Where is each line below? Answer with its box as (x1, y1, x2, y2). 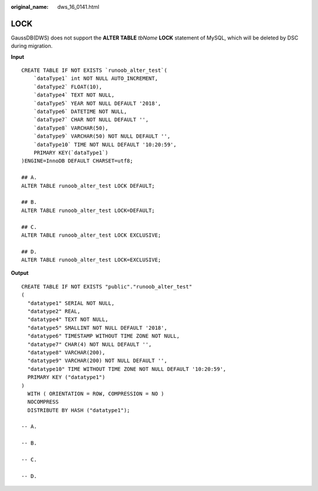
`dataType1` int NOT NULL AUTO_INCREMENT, (33, 75, 158, 82)
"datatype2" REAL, (27, 308, 81, 315)
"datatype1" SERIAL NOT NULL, (27, 300, 115, 306)
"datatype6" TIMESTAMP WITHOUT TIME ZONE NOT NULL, (27, 333, 180, 340)
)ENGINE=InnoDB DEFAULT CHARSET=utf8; (21, 158, 134, 164)
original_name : (11, 4, 49, 10)
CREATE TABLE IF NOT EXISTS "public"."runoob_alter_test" (21, 283, 193, 290)
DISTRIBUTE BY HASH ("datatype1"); (27, 407, 131, 413)
